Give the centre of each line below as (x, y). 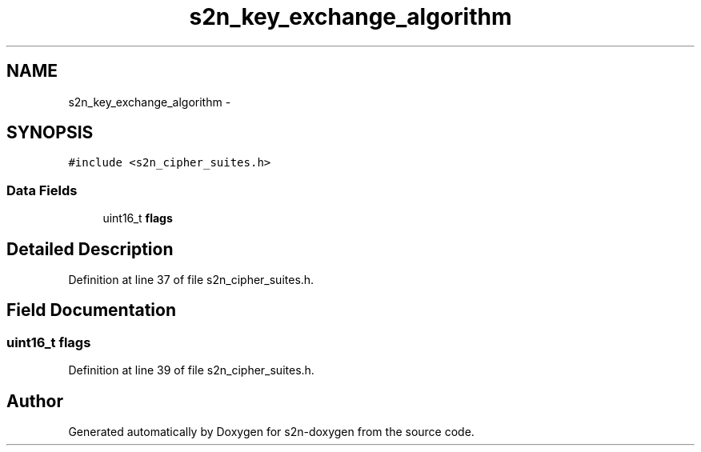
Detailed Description (90, 249)
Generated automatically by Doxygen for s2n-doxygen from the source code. (271, 432)
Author (35, 401)
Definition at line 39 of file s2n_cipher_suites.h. (191, 370)
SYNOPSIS (50, 133)
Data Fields (42, 190)
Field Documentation (91, 310)
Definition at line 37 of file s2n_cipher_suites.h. (191, 280)
